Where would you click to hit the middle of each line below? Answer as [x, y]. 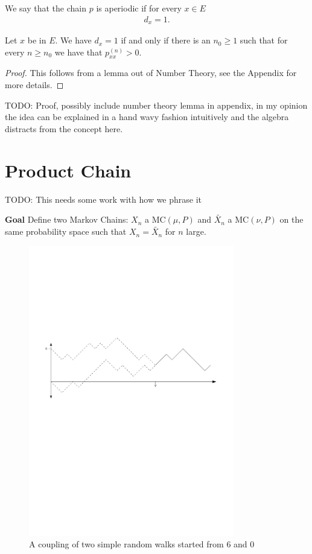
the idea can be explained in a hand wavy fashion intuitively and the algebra [147, 117]
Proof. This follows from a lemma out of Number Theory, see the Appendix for [151, 73]
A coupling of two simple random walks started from [126, 544]
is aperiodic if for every [139, 8]
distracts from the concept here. [64, 128]
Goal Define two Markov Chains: [67, 219]
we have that [78, 52]
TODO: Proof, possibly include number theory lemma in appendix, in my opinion [156, 105]
